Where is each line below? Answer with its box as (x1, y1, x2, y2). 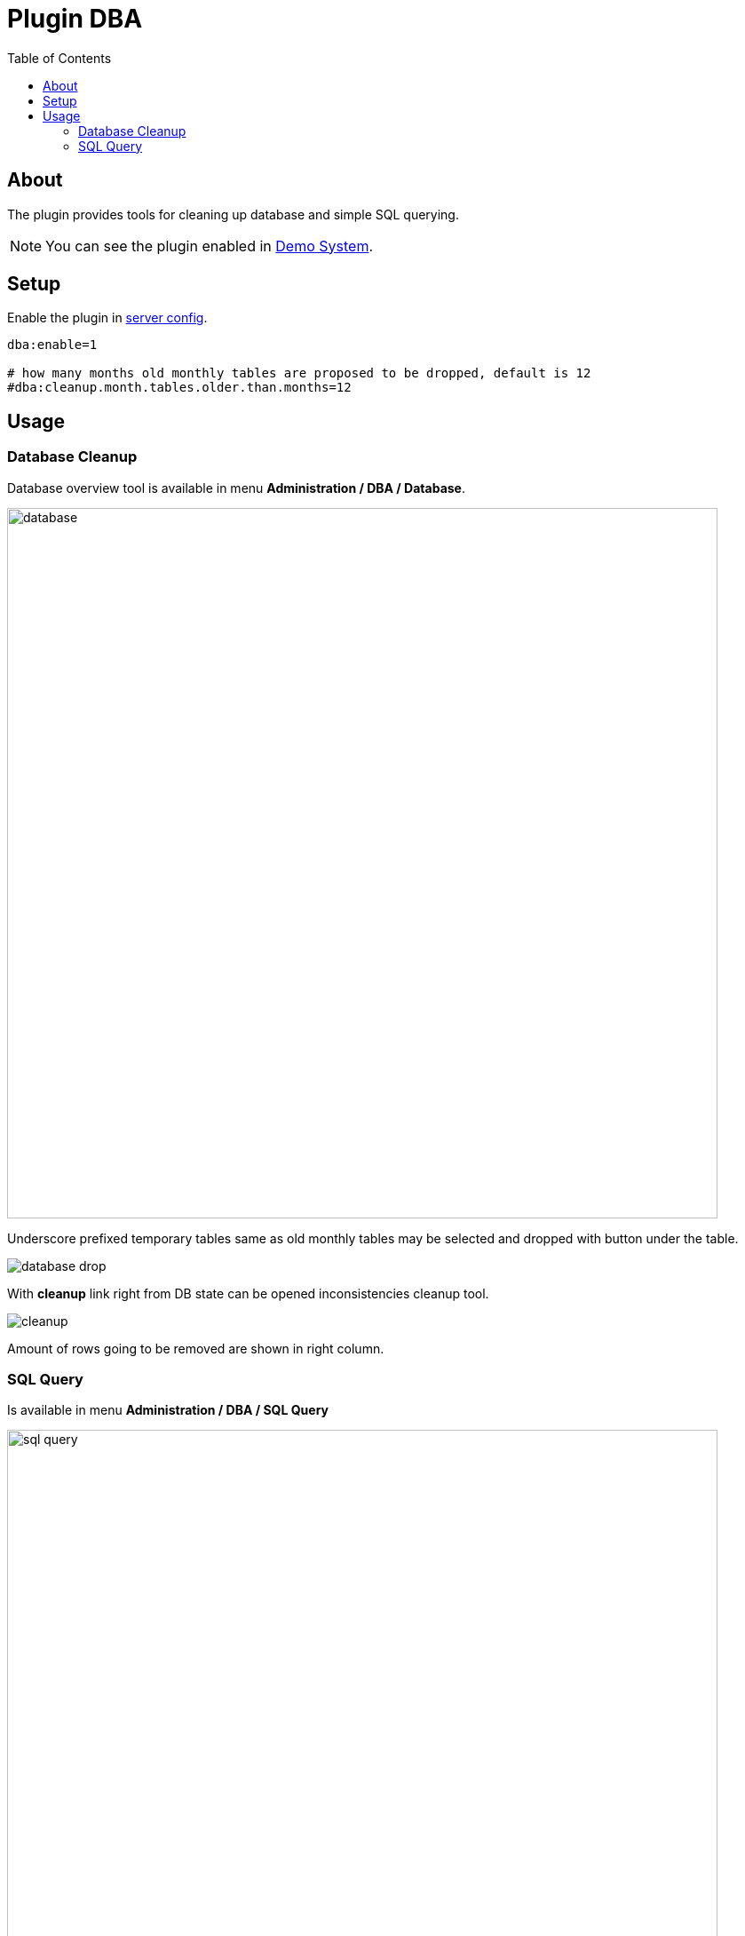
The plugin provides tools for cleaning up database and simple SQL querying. (7, 206, 459, 222)
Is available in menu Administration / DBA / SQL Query (7, 1402, 329, 1418)
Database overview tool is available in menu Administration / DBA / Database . (7, 480, 465, 496)
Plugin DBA (7, 4, 143, 34)
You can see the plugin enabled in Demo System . (45, 236, 373, 255)
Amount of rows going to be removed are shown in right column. (7, 1340, 384, 1356)
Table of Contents (7, 50, 112, 66)
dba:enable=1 (7, 337, 98, 353)
